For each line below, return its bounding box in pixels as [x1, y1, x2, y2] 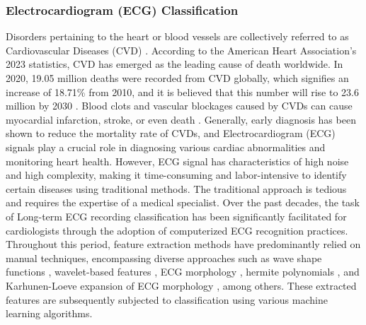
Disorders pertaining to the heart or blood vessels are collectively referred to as [6, 29, 349, 44]
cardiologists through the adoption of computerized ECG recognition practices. [6, 223, 348, 237]
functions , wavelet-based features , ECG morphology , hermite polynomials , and [6, 264, 360, 279]
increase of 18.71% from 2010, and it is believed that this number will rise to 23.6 [6, 84, 359, 99]
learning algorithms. [6, 306, 93, 321]
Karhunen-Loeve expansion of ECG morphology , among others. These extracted [6, 278, 357, 292]
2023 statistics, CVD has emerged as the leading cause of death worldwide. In [6, 57, 343, 71]
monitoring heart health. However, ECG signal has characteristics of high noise [6, 153, 349, 168]
